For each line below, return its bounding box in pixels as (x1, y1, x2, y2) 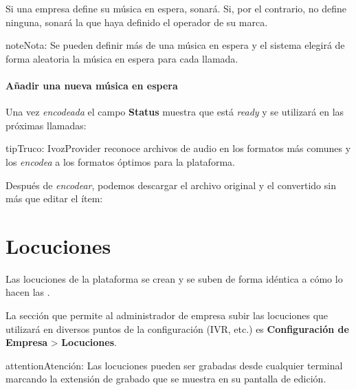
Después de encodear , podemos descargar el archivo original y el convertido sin (5, 177, 336, 192)
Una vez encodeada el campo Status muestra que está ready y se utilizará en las (5, 105, 344, 119)
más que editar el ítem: (5, 191, 103, 206)
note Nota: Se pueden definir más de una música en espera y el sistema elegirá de (5, 38, 345, 52)
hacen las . (5, 285, 50, 299)
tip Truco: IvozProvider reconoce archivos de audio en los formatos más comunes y (5, 141, 351, 155)
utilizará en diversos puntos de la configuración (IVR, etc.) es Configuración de (5, 321, 349, 336)
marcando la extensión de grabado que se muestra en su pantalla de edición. (5, 371, 326, 386)
